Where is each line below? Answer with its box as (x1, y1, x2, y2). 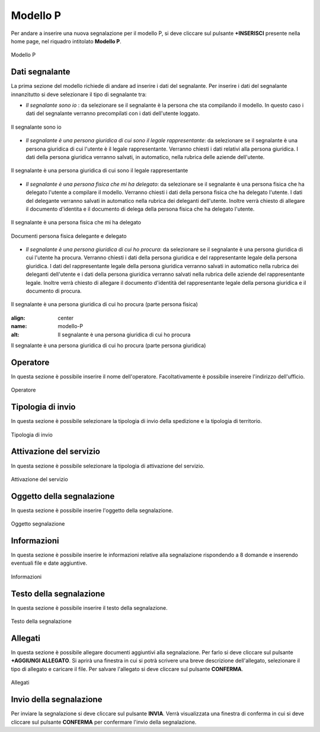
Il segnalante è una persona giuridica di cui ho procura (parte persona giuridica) (11, 342, 206, 349)
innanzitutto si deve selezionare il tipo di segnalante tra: (11, 91, 147, 98)
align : (11, 314, 25, 322)
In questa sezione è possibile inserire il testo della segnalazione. (11, 604, 168, 611)
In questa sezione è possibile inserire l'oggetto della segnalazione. (11, 507, 174, 514)
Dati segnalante (11, 67, 71, 77)
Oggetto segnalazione (11, 520, 65, 527)
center (57, 314, 74, 322)
